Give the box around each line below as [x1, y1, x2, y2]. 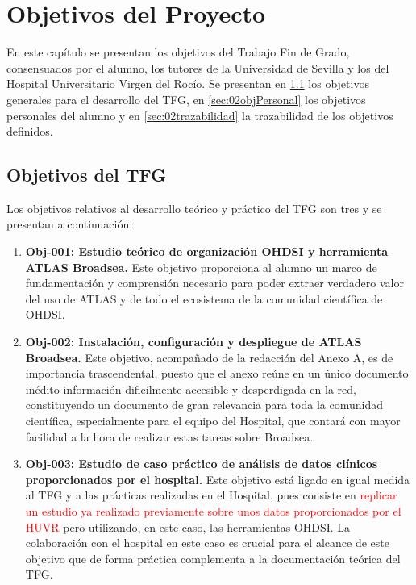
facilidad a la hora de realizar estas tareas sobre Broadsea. [25, 428, 314, 445]
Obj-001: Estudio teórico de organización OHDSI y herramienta [25, 243, 389, 260]
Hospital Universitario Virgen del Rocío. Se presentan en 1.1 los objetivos [6, 75, 369, 92]
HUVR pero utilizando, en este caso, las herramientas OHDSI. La [25, 518, 351, 535]
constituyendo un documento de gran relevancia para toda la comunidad [25, 396, 383, 413]
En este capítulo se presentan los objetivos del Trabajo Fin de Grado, [6, 44, 350, 61]
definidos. [6, 123, 53, 140]
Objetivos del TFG [6, 162, 167, 187]
